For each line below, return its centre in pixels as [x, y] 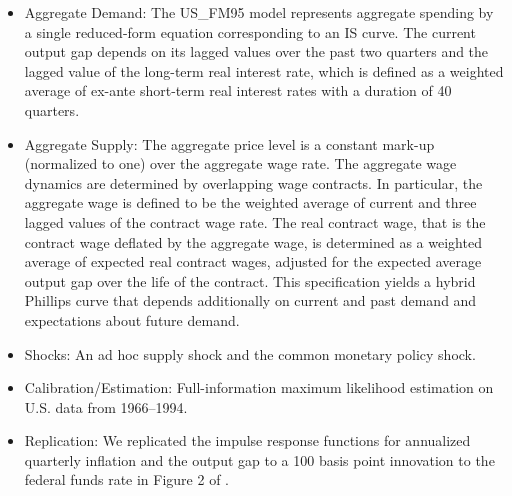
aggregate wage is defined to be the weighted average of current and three [250, 202]
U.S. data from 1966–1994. [106, 406]
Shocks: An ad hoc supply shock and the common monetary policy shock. [250, 353]
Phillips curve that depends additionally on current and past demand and [250, 300]
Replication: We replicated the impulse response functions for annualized [247, 440]
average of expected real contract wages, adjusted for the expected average [253, 261]
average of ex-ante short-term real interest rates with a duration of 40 [238, 90]
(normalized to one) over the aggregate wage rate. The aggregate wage [240, 163]
